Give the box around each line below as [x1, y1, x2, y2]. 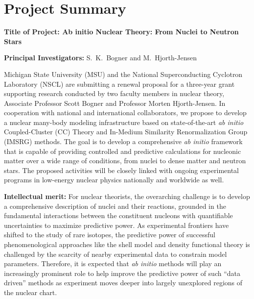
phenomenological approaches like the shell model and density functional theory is [4, 239, 250, 249]
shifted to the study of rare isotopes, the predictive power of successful [4, 229, 215, 240]
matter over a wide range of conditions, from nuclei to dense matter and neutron [4, 155, 246, 166]
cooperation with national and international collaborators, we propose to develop [4, 107, 247, 118]
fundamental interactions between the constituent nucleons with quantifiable [4, 210, 233, 221]
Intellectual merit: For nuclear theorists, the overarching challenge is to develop [4, 191, 250, 201]
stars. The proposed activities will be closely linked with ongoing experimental [4, 165, 239, 175]
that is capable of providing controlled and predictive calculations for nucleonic [4, 146, 241, 156]
